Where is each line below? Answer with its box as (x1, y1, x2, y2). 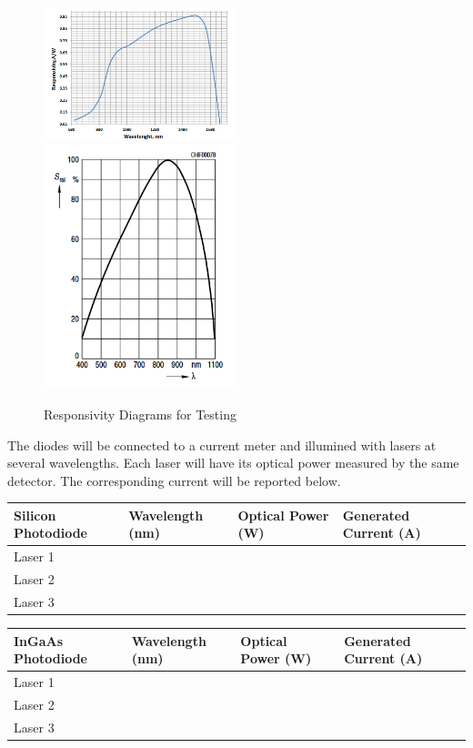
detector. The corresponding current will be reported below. (7, 470, 341, 490)
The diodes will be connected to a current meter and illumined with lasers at (7, 435, 437, 454)
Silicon (14, 505, 56, 524)
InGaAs (14, 631, 64, 650)
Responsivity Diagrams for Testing (44, 404, 236, 423)
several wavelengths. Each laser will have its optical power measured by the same (7, 453, 459, 472)
